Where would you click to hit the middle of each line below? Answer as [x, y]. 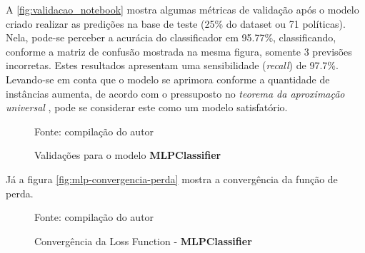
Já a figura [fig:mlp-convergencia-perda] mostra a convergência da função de [172, 179]
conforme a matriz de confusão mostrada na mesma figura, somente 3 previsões [179, 51]
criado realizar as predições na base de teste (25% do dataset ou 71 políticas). [176, 23]
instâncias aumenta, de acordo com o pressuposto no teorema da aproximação [175, 93]
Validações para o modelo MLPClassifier [128, 155]
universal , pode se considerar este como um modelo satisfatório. [147, 107]
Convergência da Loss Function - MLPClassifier [143, 241]
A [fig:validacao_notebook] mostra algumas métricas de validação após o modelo [182, 9]
